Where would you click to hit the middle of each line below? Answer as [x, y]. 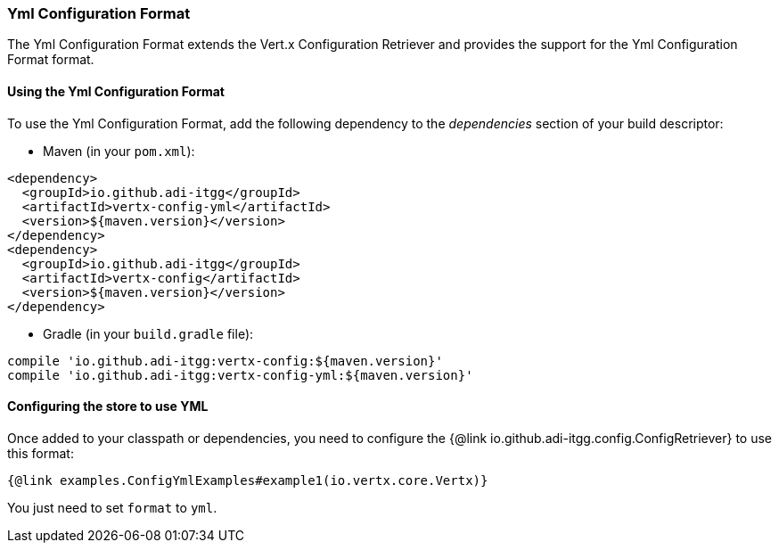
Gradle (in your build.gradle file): [148, 333]
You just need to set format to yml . [112, 507]
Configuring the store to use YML [108, 406]
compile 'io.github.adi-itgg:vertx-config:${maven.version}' [225, 361]
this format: [41, 453]
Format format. [51, 60]
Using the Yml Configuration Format [116, 91]
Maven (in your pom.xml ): [119, 151]
